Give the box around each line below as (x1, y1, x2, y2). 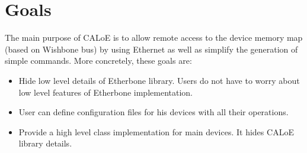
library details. (18, 137, 72, 149)
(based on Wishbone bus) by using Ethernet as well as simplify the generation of (5, 43, 298, 55)
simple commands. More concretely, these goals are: (5, 54, 192, 67)
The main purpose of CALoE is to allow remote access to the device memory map (5, 31, 303, 44)
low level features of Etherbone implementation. (18, 86, 193, 98)
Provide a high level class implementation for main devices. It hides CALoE (18, 125, 294, 138)
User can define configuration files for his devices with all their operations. (18, 106, 289, 118)
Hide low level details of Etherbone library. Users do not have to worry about (18, 74, 300, 86)
